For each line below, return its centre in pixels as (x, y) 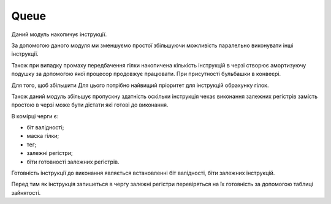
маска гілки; (43, 136)
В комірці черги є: (35, 116)
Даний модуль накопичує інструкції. (59, 34)
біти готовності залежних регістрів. (73, 162)
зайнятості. (26, 192)
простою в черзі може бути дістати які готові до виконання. (90, 105)
